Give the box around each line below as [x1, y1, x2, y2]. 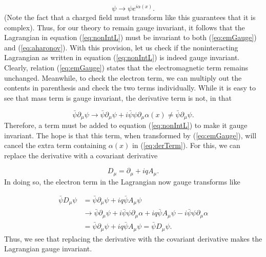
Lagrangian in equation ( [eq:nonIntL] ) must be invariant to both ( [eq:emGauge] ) [4, 32, 257, 43]
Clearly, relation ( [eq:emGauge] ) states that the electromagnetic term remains [4, 62, 249, 73]
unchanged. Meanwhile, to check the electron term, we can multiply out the [4, 72, 242, 83]
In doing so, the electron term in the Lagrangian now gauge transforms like [4, 176, 240, 187]
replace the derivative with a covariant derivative [4, 150, 158, 160]
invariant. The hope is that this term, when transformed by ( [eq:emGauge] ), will [4, 130, 257, 140]
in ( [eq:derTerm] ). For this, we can [132, 140, 240, 151]
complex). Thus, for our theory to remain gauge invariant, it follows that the [4, 22, 245, 32]
